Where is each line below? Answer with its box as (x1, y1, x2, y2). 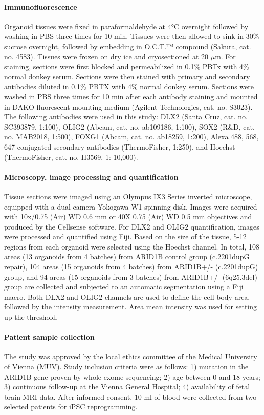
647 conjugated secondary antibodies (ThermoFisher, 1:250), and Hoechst (4, 141, 235, 152)
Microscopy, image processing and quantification (4, 171, 179, 182)
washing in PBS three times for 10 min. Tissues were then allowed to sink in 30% (4, 31, 259, 42)
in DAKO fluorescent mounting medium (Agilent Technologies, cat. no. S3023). (4, 101, 253, 112)
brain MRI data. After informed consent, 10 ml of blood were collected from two (4, 391, 257, 402)
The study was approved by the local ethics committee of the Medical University (4, 351, 257, 362)
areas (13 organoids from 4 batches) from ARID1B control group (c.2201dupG (4, 251, 250, 262)
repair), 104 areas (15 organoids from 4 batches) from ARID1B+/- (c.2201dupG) (4, 261, 258, 272)
